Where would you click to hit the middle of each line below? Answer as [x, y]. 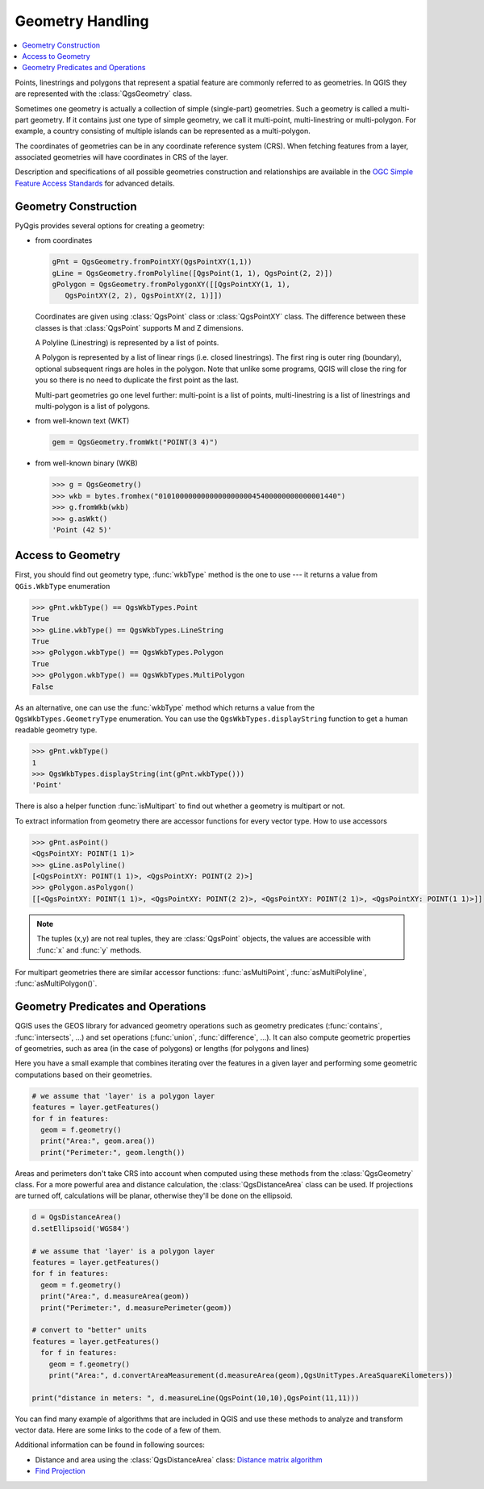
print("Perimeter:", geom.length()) [113, 1152]
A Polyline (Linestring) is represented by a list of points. [127, 343]
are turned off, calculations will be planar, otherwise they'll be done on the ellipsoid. [154, 1196]
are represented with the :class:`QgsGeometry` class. [104, 94]
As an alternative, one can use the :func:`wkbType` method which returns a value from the [165, 707]
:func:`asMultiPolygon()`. [56, 983]
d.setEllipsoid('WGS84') [81, 1228]
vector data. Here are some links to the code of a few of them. [118, 1430]
